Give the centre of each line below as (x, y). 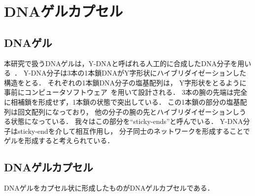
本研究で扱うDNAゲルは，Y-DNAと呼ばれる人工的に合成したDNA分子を (121, 63)
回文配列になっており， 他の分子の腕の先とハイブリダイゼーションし (128, 111)
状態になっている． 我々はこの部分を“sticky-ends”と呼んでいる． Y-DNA (127, 121)
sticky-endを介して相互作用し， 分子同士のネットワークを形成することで (134, 131)
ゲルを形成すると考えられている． (59, 140)
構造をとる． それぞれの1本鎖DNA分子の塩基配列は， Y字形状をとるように (125, 82)
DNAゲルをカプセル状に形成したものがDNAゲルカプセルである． (109, 188)
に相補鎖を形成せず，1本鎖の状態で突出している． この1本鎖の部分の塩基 (122, 101)
